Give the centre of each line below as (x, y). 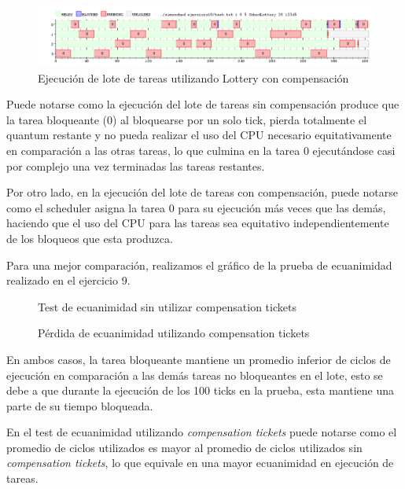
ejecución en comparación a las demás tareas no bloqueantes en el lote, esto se (195, 375)
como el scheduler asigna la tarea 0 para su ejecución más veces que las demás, (196, 207)
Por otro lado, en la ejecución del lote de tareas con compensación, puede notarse (202, 192)
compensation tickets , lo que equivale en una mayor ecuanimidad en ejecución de (200, 463)
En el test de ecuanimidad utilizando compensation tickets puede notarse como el (202, 432)
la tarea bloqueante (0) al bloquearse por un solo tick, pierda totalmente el (187, 119)
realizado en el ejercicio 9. (68, 280)
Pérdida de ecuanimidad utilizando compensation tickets (174, 333)
